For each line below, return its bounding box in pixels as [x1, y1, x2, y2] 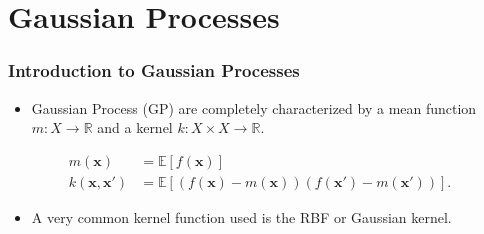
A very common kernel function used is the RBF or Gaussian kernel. [31, 206, 452, 227]
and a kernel [97, 117, 173, 138]
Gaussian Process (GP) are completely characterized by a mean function [31, 97, 477, 118]
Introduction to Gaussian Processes [8, 58, 300, 83]
